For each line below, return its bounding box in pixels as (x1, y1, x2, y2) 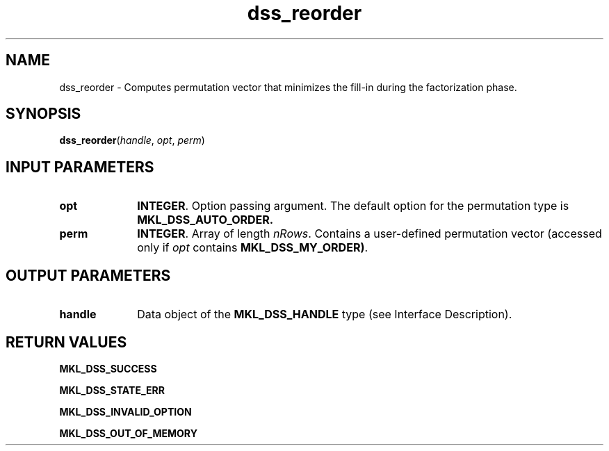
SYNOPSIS (6, 105, 81, 123)
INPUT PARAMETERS (6, 158, 154, 176)
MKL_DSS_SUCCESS (59, 362, 157, 375)
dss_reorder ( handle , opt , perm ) (59, 134, 205, 147)
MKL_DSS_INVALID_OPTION (59, 405, 192, 418)
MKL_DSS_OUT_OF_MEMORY (59, 427, 197, 439)
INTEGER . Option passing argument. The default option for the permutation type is (137, 199, 569, 213)
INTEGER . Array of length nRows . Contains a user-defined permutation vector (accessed (137, 227, 602, 241)
